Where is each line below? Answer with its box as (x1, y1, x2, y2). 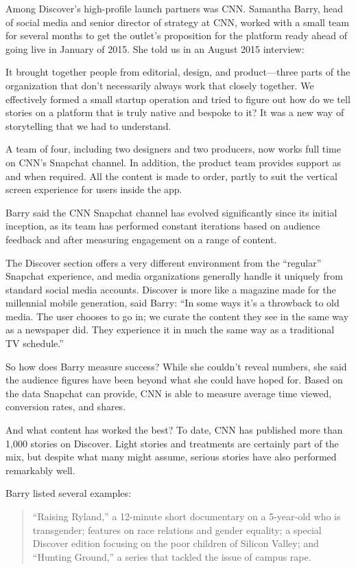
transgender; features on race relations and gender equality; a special (32, 522, 322, 537)
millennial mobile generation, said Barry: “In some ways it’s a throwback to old (5, 295, 340, 310)
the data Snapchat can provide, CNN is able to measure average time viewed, (5, 386, 332, 400)
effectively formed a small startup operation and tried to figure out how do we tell (5, 91, 351, 106)
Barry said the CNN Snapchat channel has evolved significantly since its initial (5, 205, 337, 219)
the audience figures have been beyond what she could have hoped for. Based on (5, 372, 343, 387)
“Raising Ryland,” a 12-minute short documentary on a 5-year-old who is (32, 509, 341, 523)
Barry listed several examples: (5, 486, 131, 500)
